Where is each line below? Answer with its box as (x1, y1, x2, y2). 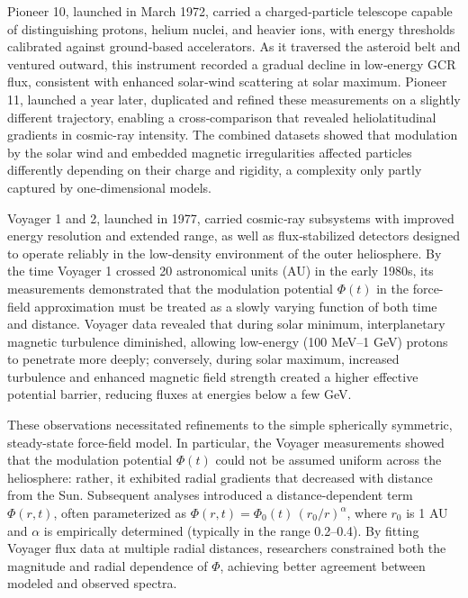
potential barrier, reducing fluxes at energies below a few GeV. (7, 385, 352, 403)
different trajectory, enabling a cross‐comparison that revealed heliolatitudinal (7, 107, 436, 126)
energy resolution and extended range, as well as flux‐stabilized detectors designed (7, 226, 461, 245)
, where (346, 503, 387, 522)
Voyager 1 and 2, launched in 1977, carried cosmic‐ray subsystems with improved (7, 208, 454, 227)
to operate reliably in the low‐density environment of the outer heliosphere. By (7, 243, 442, 262)
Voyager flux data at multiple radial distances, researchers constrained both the (7, 539, 446, 557)
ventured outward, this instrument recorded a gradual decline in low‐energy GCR (7, 54, 456, 73)
